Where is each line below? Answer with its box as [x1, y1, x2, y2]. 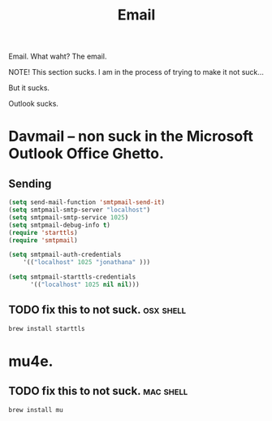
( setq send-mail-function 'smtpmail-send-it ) [8, 198, 165, 206]
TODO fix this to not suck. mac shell [8, 384, 188, 398]
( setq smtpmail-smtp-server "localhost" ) [8, 206, 151, 215]
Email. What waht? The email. [8, 51, 107, 62]
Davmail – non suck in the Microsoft [8, 128, 254, 145]
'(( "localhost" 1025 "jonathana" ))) [23, 258, 151, 267]
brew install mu [8, 406, 63, 414]
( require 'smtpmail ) [8, 236, 79, 245]
